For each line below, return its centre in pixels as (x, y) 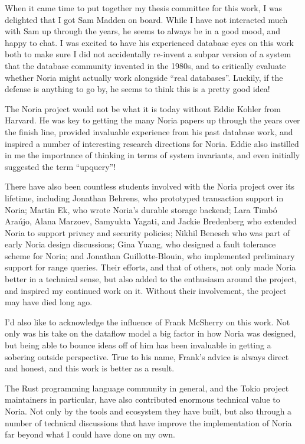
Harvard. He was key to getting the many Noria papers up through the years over (152, 120)
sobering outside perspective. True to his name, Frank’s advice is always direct (147, 356)
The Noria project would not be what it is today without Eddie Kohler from (143, 108)
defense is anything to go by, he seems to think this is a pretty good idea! (137, 89)
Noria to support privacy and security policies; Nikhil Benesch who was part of (147, 232)
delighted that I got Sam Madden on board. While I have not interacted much (146, 19)
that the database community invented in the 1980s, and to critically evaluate (145, 65)
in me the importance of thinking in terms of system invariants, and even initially (152, 155)
